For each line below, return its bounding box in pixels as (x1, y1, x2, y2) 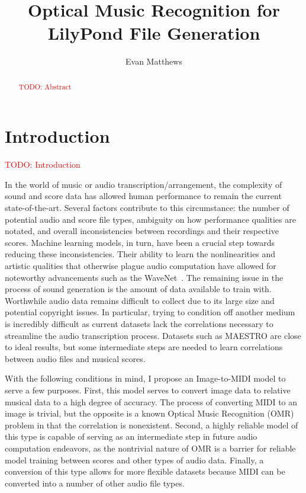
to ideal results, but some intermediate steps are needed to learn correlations (5, 341, 283, 353)
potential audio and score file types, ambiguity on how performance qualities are (5, 213, 296, 225)
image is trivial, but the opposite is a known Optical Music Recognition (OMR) (5, 407, 294, 420)
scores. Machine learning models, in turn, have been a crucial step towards (5, 236, 275, 248)
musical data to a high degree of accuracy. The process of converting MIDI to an (5, 395, 298, 408)
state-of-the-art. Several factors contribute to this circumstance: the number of (5, 201, 289, 214)
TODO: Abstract (18, 81, 72, 91)
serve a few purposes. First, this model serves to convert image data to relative (5, 383, 291, 396)
